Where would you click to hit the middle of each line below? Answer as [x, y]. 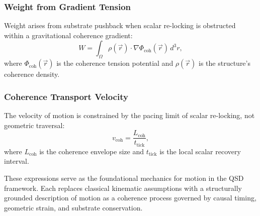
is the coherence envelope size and [92, 151]
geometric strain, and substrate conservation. [73, 207]
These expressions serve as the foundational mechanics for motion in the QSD [124, 178]
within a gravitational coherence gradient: [68, 35]
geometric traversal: [34, 125]
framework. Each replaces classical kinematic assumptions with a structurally [123, 188]
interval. [17, 161]
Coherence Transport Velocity [66, 96]
